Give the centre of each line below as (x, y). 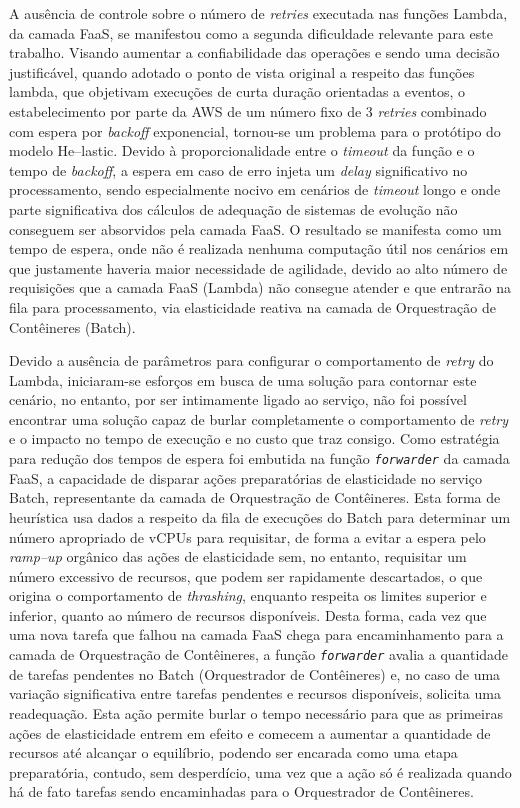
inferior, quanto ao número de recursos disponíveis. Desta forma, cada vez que (248, 614)
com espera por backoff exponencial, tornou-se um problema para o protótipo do (255, 130)
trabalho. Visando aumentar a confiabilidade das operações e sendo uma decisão (254, 52)
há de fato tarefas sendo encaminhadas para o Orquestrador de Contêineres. (241, 791)
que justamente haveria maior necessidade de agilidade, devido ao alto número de (258, 267)
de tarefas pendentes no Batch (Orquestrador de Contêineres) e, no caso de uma (255, 673)
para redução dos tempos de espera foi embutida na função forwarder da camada (259, 458)
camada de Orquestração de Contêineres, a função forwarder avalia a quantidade (259, 654)
